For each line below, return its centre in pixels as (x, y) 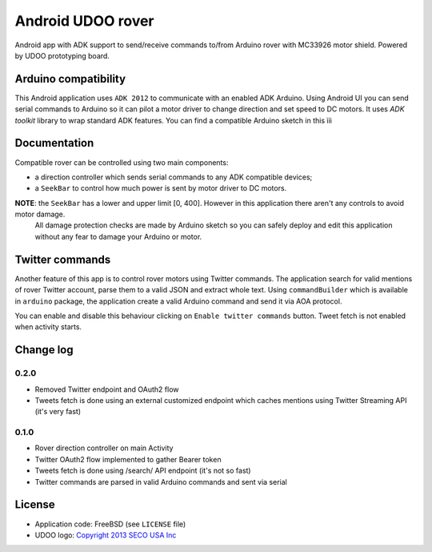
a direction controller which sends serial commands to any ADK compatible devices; (174, 177)
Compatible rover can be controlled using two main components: (122, 162)
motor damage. (40, 214)
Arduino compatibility (70, 79)
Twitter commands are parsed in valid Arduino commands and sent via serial (161, 481)
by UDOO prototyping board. (62, 55)
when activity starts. (48, 327)
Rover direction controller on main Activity (104, 448)
